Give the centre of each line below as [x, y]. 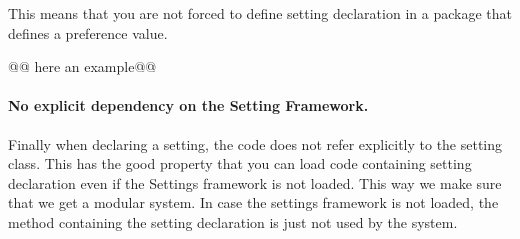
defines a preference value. [88, 32]
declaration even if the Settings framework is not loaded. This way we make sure [255, 182]
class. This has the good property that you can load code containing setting [240, 163]
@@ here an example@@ [82, 66]
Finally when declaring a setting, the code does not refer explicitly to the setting [255, 143]
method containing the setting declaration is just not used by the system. [233, 221]
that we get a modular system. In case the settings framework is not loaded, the [253, 202]
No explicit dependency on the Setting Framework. [188, 105]
